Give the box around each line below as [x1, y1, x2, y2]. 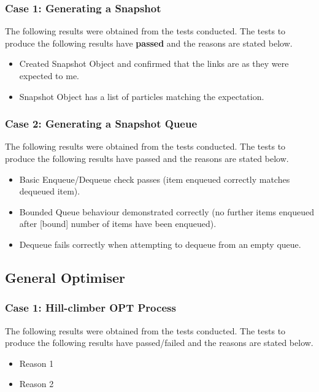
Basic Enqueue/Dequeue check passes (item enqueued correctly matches [19, 172, 290, 185]
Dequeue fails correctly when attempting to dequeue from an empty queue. [19, 237, 301, 250]
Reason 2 [19, 377, 54, 390]
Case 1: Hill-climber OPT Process [5, 300, 176, 315]
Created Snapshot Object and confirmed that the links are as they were [19, 57, 289, 70]
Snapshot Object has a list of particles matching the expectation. [19, 90, 264, 102]
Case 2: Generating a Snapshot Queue [5, 116, 198, 131]
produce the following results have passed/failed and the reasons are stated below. [5, 336, 313, 349]
